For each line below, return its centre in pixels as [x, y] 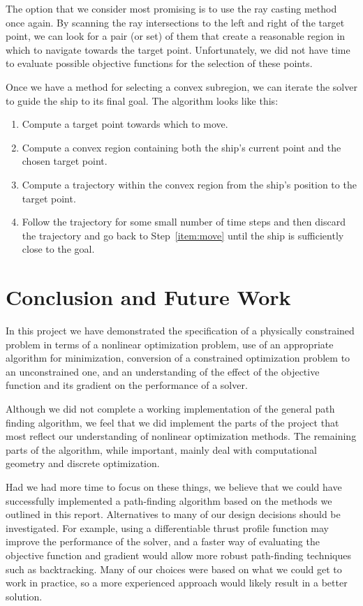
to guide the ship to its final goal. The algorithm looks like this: [142, 100]
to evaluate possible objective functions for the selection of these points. [159, 63]
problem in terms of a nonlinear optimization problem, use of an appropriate [170, 344]
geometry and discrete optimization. [83, 463]
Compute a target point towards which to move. [125, 124]
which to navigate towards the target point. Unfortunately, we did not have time [178, 49]
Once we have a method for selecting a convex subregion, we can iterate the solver [181, 86]
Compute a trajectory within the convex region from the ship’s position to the [189, 184]
